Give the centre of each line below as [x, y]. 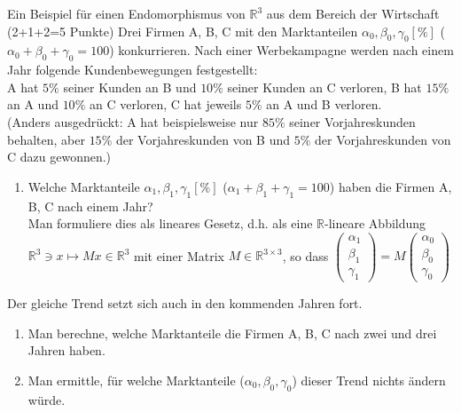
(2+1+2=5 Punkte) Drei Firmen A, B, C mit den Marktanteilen [183, 31]
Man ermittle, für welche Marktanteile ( [136, 380]
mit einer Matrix [179, 255]
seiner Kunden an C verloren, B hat [324, 87]
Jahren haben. [66, 350]
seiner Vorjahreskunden [352, 121]
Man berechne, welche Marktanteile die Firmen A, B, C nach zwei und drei [232, 333]
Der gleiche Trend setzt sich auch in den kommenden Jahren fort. [185, 302]
